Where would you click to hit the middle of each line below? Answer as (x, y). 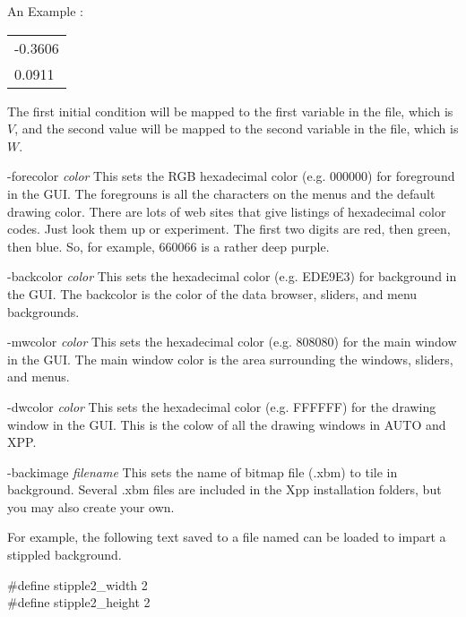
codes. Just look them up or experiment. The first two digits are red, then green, (229, 229)
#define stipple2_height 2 (79, 602)
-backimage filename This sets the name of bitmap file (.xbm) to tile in (203, 471)
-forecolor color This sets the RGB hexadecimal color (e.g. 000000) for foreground (231, 176)
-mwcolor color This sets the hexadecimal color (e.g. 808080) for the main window (232, 342)
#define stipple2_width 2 (78, 584)
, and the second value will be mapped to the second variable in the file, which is (237, 129)
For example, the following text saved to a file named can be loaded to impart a (227, 537)
